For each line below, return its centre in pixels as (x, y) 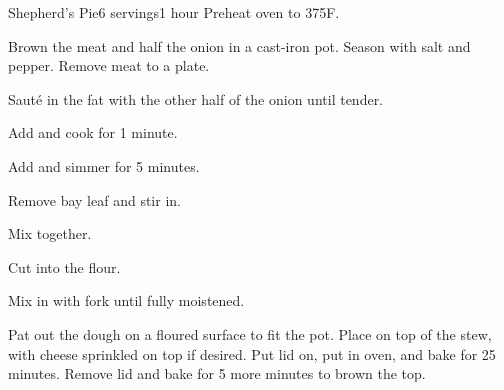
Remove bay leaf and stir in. (94, 199)
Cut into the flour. (64, 266)
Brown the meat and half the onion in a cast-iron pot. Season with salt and (239, 45)
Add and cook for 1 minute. (93, 132)
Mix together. (50, 233)
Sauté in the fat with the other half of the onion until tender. (196, 98)
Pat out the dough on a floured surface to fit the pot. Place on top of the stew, (250, 333)
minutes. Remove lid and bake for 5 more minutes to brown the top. (217, 373)
